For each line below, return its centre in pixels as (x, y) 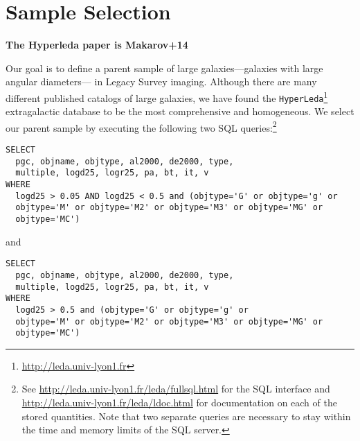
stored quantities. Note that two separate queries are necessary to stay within (186, 416)
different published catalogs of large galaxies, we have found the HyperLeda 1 (167, 96)
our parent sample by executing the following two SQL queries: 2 (141, 126)
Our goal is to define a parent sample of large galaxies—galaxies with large (164, 68)
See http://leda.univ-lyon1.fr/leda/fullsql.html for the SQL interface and (176, 389)
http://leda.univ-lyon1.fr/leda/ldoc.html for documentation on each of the (179, 403)
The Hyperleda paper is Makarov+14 (97, 45)
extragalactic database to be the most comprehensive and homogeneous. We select (180, 111)
